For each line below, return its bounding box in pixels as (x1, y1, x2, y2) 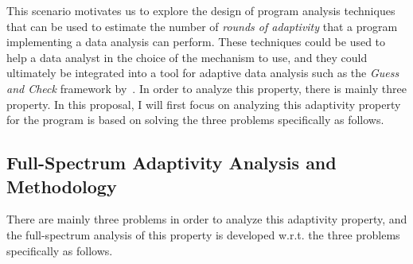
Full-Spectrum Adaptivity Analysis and (6, 150, 337, 175)
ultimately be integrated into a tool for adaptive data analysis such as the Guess (6, 64, 399, 81)
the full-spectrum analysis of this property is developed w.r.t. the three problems (6, 226, 400, 243)
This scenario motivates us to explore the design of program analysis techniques (6, 2, 395, 18)
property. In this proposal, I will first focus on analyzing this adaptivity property (6, 95, 401, 112)
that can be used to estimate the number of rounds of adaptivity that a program (6, 17, 398, 34)
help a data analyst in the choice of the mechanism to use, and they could (6, 49, 368, 65)
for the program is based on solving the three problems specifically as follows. (6, 111, 384, 128)
